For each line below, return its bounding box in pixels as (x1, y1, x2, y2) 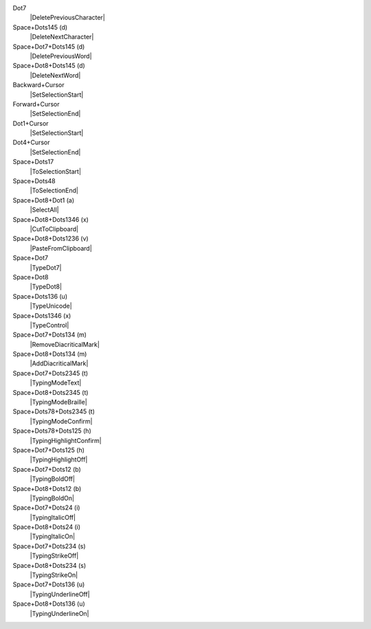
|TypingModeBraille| (30, 398, 87, 407)
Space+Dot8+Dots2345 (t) (12, 388, 89, 396)
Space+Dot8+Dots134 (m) (12, 350, 87, 358)
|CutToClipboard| (30, 225, 79, 233)
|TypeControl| (30, 321, 69, 329)
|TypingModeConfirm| (30, 417, 93, 425)
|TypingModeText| (30, 378, 82, 387)
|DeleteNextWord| (30, 71, 81, 79)
